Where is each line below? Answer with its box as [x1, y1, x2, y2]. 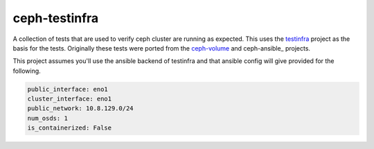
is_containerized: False [27, 124, 112, 132]
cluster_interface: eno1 [27, 95, 112, 103]
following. [12, 67, 41, 75]
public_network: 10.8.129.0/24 [27, 105, 134, 112]
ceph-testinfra [12, 10, 99, 26]
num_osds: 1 [27, 114, 69, 122]
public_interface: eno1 [27, 85, 109, 93]
